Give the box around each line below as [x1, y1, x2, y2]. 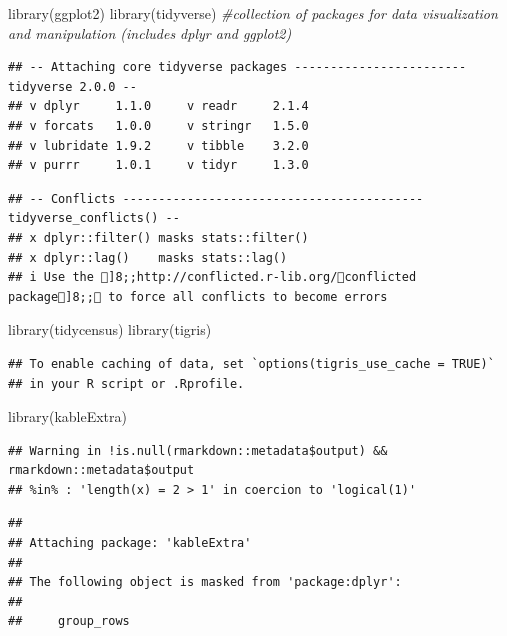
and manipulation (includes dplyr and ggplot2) [8, 22, 292, 43]
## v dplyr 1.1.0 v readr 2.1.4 [8, 99, 309, 114]
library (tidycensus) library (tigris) [8, 319, 212, 340]
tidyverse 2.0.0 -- [8, 79, 137, 94]
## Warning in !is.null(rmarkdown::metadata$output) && [8, 443, 388, 458]
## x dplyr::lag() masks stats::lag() [8, 250, 288, 265]
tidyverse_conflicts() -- [8, 211, 180, 226]
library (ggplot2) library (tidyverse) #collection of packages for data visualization [8, 3, 498, 23]
